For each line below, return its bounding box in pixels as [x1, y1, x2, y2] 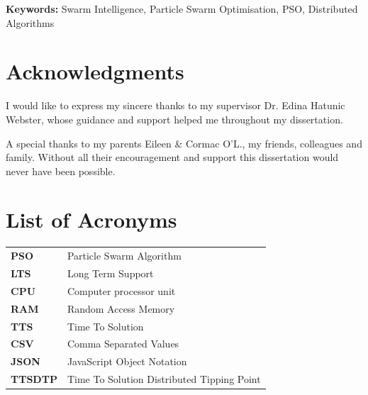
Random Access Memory [67, 301, 175, 316]
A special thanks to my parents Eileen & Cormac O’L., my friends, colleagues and [6, 135, 362, 150]
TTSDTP [11, 372, 57, 386]
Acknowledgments [6, 57, 184, 86]
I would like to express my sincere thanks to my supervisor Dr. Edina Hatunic [6, 98, 345, 113]
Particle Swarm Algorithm [67, 248, 182, 263]
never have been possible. [6, 163, 116, 178]
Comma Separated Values [67, 336, 179, 351]
